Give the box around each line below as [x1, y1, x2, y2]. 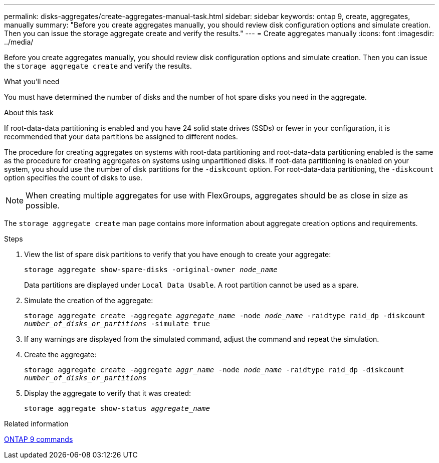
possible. [26, 200, 60, 210]
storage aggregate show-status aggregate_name [24, 404, 210, 412]
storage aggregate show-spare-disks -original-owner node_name [24, 266, 278, 274]
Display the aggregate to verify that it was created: [24, 389, 191, 397]
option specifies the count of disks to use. [4, 173, 143, 182]
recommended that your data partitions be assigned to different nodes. [4, 132, 238, 141]
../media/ [4, 38, 34, 46]
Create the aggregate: [24, 350, 97, 359]
